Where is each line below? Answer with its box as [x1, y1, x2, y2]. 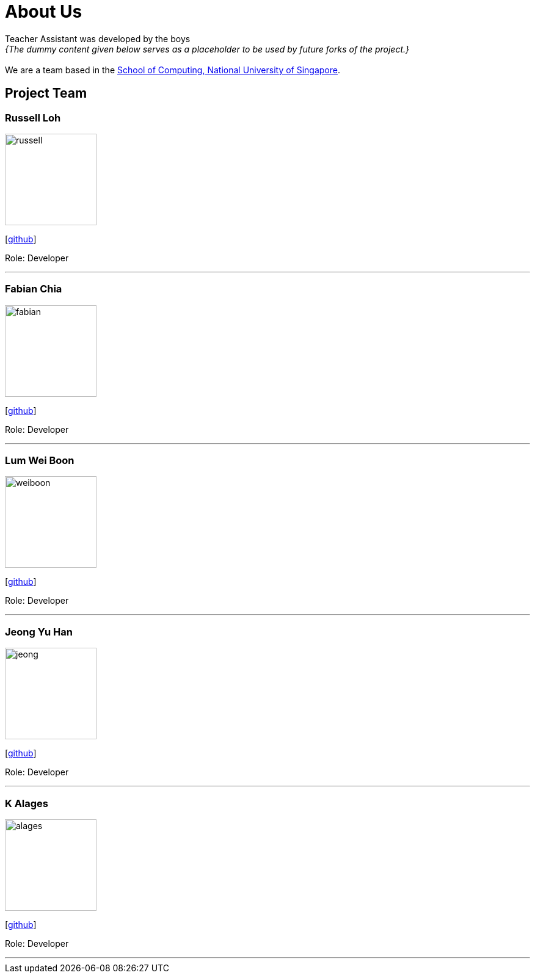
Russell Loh [5, 111, 61, 124]
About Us [5, 1, 82, 22]
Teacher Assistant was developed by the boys [5, 33, 191, 44]
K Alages [5, 797, 49, 810]
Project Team [5, 85, 87, 101]
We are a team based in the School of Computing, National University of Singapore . [5, 64, 341, 75]
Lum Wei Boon [5, 454, 75, 467]
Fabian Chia [5, 283, 62, 295]
